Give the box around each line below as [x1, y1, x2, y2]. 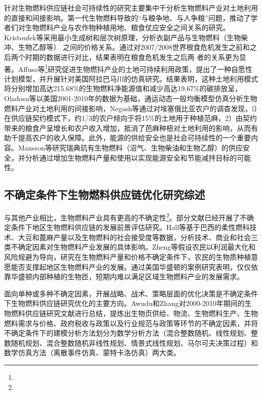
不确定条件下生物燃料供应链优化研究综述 [4, 187, 205, 202]
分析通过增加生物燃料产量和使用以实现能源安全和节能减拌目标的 [25, 152, 237, 163]
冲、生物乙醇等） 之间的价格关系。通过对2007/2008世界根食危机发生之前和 [4, 42, 250, 52]
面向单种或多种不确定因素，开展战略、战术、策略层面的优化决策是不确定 [4, 288, 244, 298]
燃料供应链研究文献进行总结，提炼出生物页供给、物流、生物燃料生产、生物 [11, 307, 258, 318]
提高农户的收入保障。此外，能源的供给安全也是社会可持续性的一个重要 [18, 132, 251, 143]
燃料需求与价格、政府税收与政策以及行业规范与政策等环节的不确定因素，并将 [4, 318, 258, 328]
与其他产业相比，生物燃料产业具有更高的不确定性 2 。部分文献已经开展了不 [4, 210, 247, 222]
